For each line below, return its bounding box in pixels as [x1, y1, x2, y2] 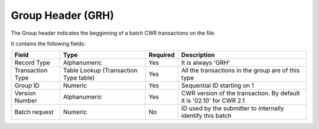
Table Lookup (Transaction [63, 67, 138, 75]
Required [148, 51, 175, 59]
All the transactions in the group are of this [181, 67, 300, 75]
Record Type [14, 59, 50, 67]
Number [14, 97, 38, 105]
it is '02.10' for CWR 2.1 [181, 97, 245, 105]
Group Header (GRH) [11, 9, 115, 22]
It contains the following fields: [11, 40, 86, 47]
